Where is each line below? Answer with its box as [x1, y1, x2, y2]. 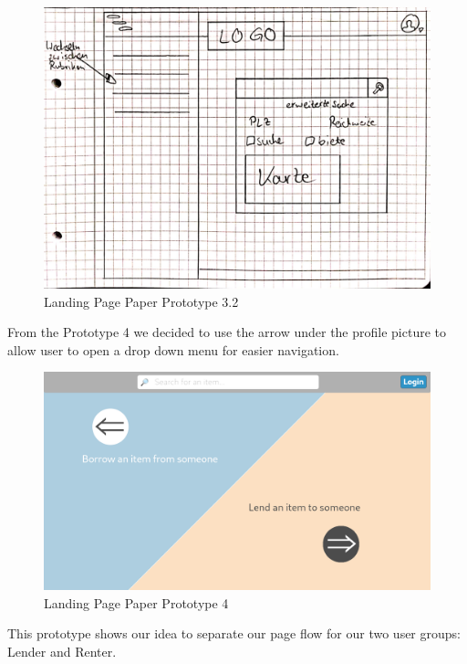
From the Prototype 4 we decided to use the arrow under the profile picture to [7, 322, 447, 342]
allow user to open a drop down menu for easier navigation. [7, 340, 339, 359]
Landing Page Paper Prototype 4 [44, 593, 229, 612]
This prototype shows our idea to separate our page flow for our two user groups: [7, 624, 461, 643]
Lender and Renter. [7, 641, 117, 660]
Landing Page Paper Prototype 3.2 [44, 291, 239, 311]
